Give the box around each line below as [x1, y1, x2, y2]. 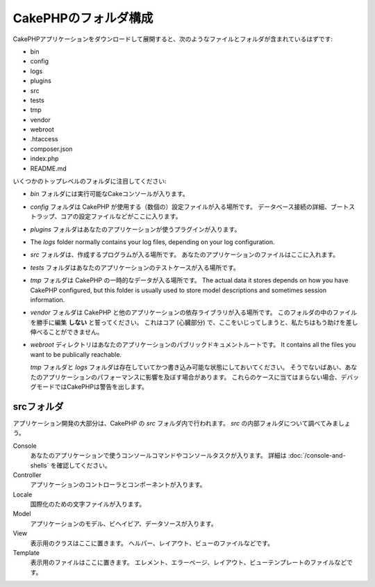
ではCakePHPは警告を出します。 [54, 383, 149, 391]
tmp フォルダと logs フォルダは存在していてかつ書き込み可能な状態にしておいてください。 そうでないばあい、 [30, 363, 345, 371]
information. [30, 296, 65, 304]
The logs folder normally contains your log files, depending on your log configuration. [30, 237, 275, 246]
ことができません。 [48, 328, 103, 337]
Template [12, 549, 40, 557]
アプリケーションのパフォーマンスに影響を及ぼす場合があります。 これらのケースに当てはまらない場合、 [42, 373, 341, 381]
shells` [30, 461, 49, 469]
